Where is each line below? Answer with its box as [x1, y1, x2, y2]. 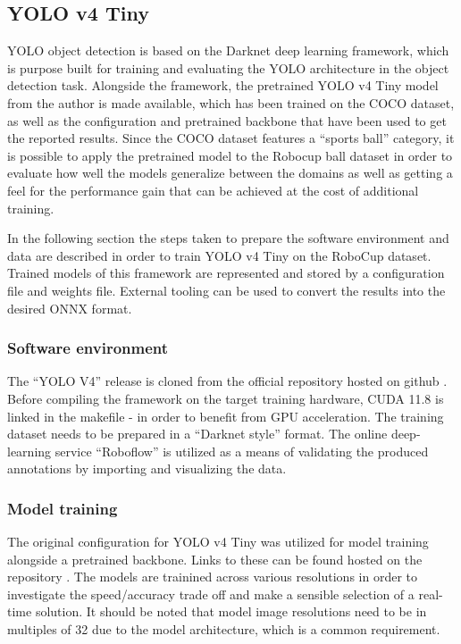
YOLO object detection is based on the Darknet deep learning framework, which [7, 41, 449, 60]
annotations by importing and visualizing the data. [7, 459, 287, 478]
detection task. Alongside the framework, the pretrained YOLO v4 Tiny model [7, 76, 439, 95]
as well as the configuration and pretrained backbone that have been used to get [7, 111, 447, 130]
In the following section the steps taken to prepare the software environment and [7, 229, 449, 247]
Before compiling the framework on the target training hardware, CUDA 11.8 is [7, 389, 444, 407]
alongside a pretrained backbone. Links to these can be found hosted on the [7, 549, 423, 568]
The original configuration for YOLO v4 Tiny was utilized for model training [7, 532, 429, 551]
